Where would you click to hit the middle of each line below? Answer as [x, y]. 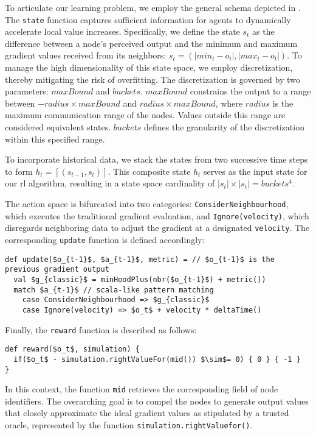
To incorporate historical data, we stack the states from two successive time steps [156, 159]
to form [19, 171]
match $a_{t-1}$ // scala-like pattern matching [114, 290]
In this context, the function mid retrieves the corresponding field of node [142, 389]
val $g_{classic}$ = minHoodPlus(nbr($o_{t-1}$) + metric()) [140, 279]
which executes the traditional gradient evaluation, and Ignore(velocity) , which [157, 215]
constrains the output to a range [250, 91]
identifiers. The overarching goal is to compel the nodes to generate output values [157, 401]
